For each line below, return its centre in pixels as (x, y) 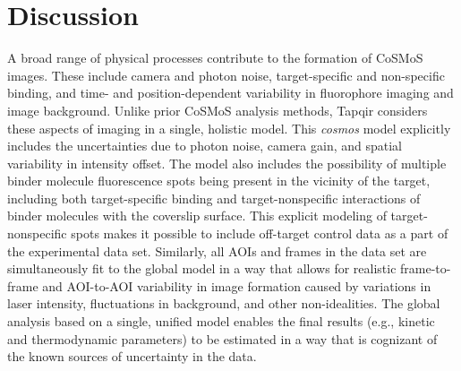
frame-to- (426, 268)
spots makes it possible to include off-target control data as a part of (260, 233)
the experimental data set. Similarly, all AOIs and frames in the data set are (217, 250)
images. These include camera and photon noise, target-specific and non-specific (226, 75)
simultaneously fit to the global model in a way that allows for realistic (202, 268)
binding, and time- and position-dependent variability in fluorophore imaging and (230, 93)
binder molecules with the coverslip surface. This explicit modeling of (197, 216)
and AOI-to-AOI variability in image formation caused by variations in (237, 285)
